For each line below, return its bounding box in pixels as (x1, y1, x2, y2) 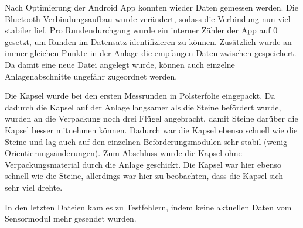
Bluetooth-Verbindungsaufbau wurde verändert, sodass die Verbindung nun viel (5, 12, 291, 25)
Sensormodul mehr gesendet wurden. (5, 212, 137, 224)
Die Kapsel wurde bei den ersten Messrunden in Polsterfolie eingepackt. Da (5, 89, 275, 102)
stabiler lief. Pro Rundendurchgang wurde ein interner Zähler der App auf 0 (5, 24, 278, 36)
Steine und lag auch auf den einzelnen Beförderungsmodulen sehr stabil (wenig (5, 135, 288, 147)
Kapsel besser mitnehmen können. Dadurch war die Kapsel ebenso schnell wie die (5, 123, 298, 136)
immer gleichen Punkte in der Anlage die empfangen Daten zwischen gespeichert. (5, 47, 297, 59)
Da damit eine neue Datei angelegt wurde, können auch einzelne (5, 58, 235, 70)
